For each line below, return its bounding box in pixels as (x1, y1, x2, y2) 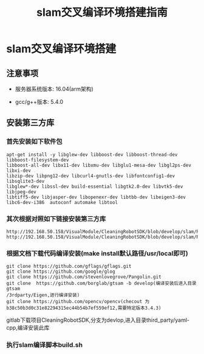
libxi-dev (6, 168, 32, 174)
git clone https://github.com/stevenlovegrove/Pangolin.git (6, 274, 162, 280)
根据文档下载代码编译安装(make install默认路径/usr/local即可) (6, 249, 188, 257)
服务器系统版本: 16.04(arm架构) (15, 86, 94, 92)
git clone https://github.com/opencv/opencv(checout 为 (6, 299, 150, 305)
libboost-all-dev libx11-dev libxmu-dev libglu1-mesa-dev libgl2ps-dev (6, 162, 191, 168)
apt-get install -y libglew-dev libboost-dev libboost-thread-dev (6, 151, 178, 158)
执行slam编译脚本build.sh (6, 341, 83, 349)
